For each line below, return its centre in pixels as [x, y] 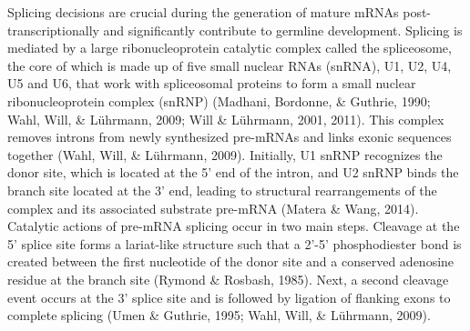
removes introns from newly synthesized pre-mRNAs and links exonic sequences [230, 137]
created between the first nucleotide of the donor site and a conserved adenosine [231, 261]
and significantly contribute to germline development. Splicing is [283, 30]
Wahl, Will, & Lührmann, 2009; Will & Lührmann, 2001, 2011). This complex [226, 119]
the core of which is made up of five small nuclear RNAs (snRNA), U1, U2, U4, [230, 65]
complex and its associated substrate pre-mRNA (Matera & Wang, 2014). [213, 208]
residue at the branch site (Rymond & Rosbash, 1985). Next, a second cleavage [228, 279]
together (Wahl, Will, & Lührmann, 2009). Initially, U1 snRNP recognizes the [225, 154]
